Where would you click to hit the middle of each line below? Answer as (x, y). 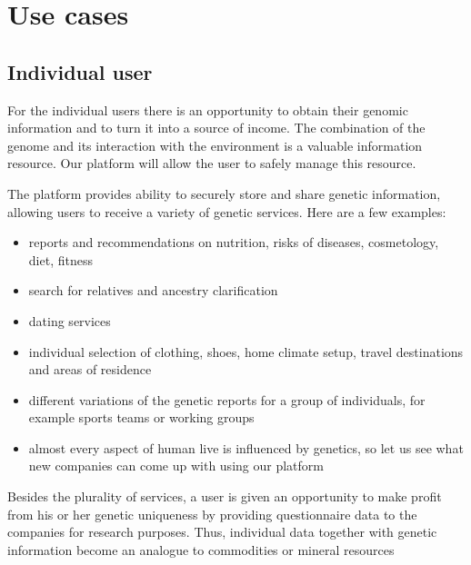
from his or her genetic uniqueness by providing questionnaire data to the (212, 514)
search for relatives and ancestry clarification (153, 290)
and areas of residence (90, 369)
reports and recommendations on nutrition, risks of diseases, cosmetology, (234, 242)
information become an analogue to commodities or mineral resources (201, 549)
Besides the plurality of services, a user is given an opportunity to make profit (225, 496)
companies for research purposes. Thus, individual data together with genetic (222, 532)
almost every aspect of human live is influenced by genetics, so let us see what (246, 447)
